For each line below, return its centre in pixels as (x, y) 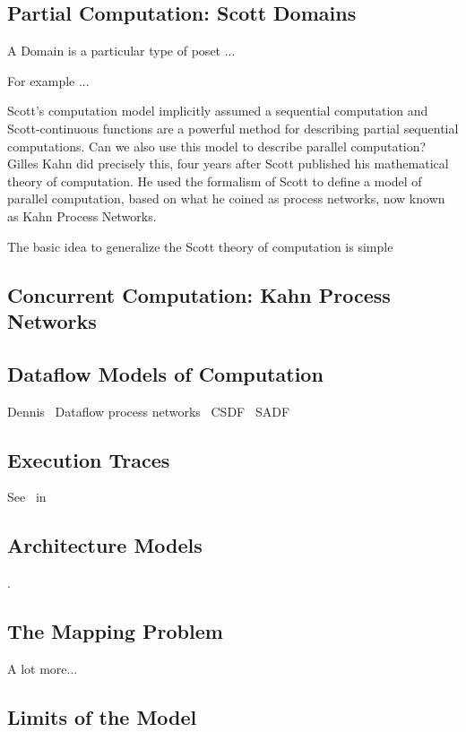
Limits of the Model (102, 716)
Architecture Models (105, 545)
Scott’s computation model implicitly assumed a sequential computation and (218, 111)
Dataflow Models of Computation (165, 373)
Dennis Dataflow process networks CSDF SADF (149, 411)
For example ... (48, 80)
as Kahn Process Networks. (82, 215)
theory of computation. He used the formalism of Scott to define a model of (215, 181)
